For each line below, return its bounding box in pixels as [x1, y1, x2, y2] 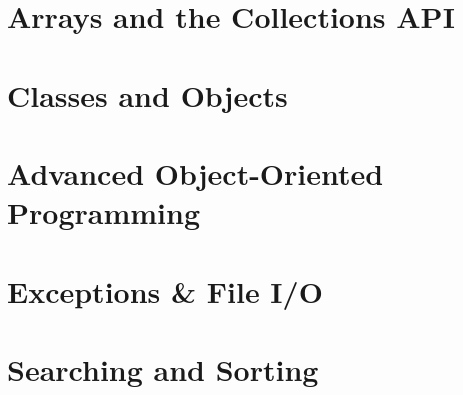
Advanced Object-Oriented [7, 152, 384, 193]
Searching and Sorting [7, 348, 319, 389]
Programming [7, 192, 200, 233]
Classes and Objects [7, 74, 288, 115]
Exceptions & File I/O [7, 270, 323, 311]
